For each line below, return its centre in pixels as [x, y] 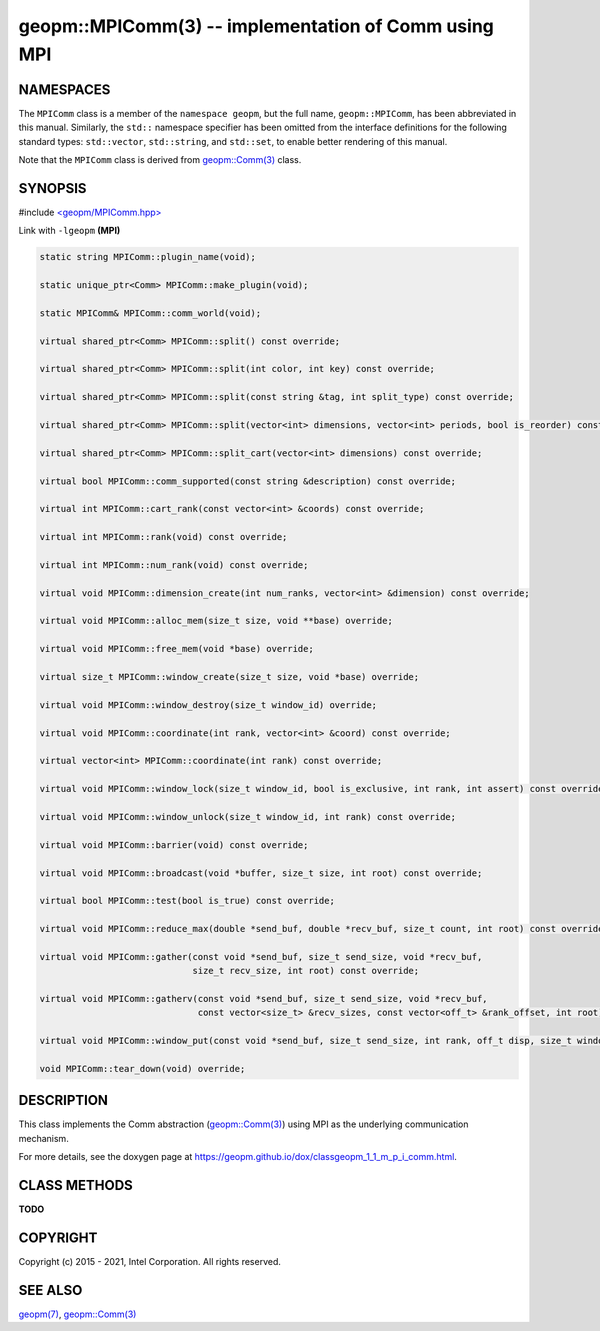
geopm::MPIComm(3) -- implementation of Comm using [256, 26]
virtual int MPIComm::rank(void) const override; [163, 537]
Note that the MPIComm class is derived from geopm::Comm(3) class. [160, 160]
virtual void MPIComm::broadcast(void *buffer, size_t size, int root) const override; [261, 873]
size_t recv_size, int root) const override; [306, 971]
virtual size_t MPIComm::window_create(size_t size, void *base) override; [229, 677]
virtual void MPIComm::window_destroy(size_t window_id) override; [208, 704]
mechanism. [43, 1138]
